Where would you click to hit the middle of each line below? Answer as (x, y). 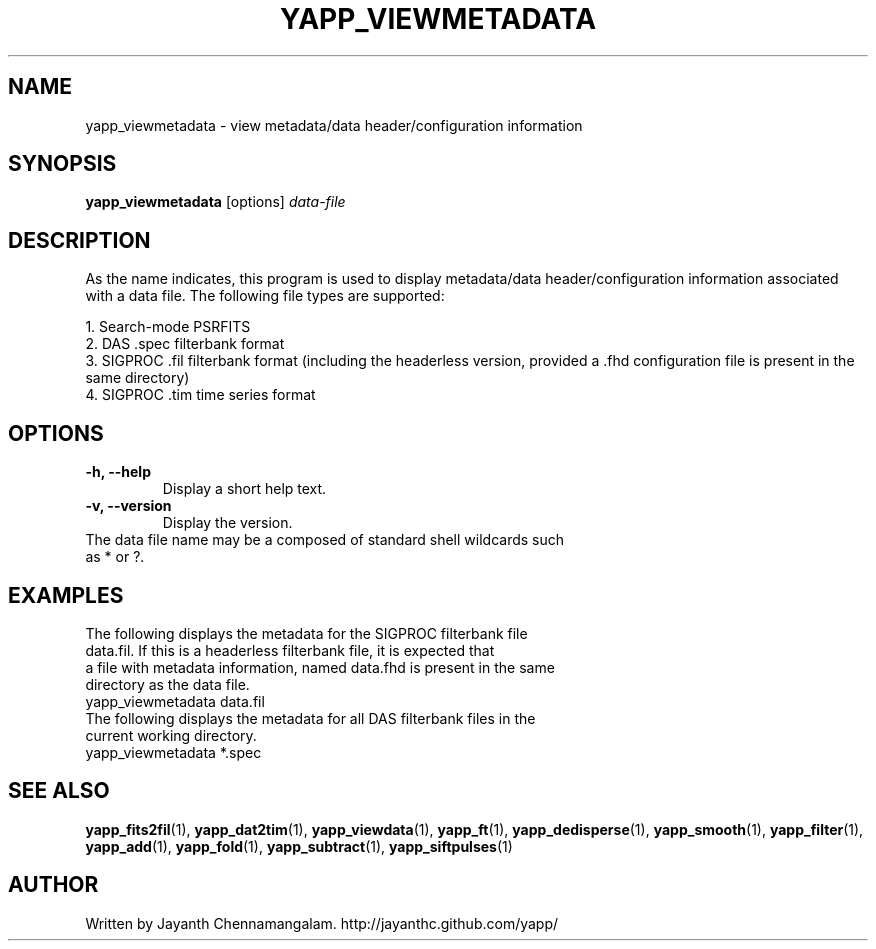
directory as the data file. (167, 684)
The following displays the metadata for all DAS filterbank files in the (310, 718)
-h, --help (118, 472)
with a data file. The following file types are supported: (265, 296)
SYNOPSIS (62, 164)
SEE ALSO (59, 791)
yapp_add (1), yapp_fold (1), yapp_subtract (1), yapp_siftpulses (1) (299, 846)
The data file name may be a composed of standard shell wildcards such (325, 540)
